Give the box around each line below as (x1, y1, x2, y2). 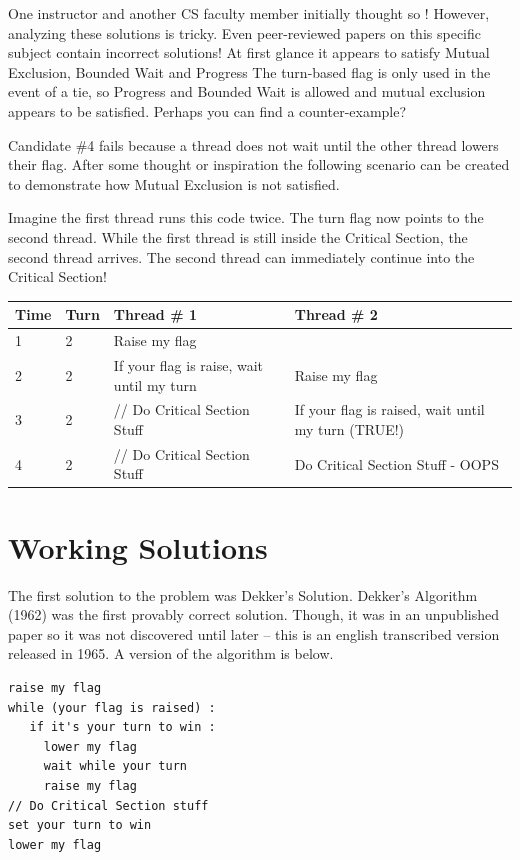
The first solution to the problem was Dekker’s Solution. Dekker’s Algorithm (8, 584, 478, 605)
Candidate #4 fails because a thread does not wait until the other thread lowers (8, 134, 499, 155)
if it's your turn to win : (29, 720, 216, 735)
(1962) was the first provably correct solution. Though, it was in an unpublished (8, 604, 499, 625)
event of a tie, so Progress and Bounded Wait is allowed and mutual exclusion (8, 81, 486, 102)
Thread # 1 (113, 304, 197, 325)
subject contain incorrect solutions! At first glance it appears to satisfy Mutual (8, 42, 490, 63)
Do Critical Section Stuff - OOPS (294, 453, 499, 474)
